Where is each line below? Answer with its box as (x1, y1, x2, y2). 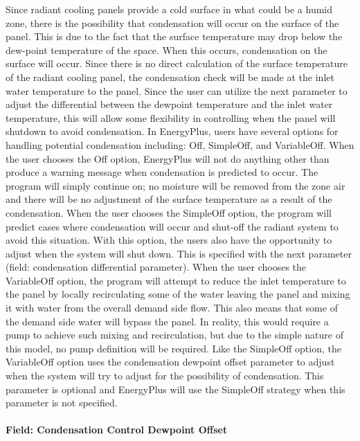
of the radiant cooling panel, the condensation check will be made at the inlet (6, 69, 334, 84)
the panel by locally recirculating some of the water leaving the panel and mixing (6, 287, 350, 301)
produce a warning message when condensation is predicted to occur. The (6, 165, 318, 179)
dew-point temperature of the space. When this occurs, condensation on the (6, 42, 327, 57)
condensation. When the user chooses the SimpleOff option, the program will (6, 205, 332, 219)
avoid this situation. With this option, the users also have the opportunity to (6, 233, 332, 247)
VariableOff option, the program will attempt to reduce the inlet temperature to (6, 273, 346, 287)
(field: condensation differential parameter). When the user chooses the (6, 260, 307, 274)
